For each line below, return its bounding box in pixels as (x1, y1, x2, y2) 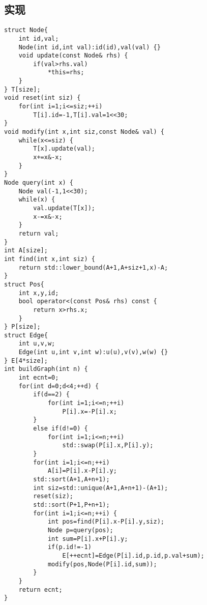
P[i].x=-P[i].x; (62, 408, 117, 415)
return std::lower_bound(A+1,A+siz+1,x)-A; (18, 264, 168, 271)
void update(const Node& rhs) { (18, 52, 128, 60)
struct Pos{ (4, 280, 44, 288)
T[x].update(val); (33, 145, 95, 153)
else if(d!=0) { (33, 425, 88, 433)
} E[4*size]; (4, 357, 48, 364)
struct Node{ (4, 26, 48, 34)
